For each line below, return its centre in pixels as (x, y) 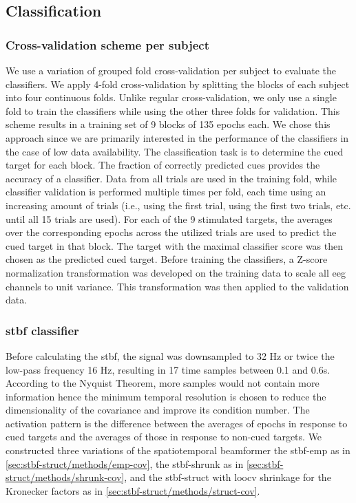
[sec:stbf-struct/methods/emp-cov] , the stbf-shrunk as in (125, 463)
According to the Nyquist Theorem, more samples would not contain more (163, 383)
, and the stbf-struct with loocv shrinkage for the (228, 477)
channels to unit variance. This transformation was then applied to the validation (177, 286)
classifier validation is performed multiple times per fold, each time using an (166, 192)
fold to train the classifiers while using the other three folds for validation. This (173, 110)
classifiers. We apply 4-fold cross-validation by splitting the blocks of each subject (178, 84)
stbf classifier (42, 330)
